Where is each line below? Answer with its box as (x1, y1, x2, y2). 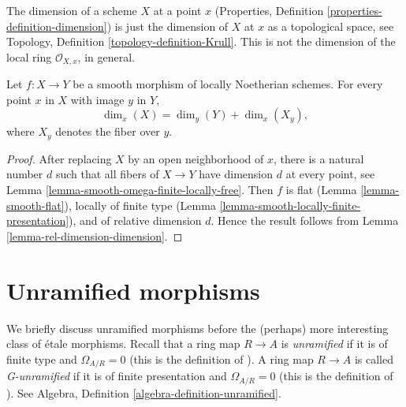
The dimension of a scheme (6, 2, 137, 18)
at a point (153, 2, 202, 18)
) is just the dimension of (106, 17, 229, 34)
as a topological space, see (267, 17, 394, 34)
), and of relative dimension (69, 212, 202, 229)
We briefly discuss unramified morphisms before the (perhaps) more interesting (6, 319, 389, 336)
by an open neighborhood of (128, 150, 264, 166)
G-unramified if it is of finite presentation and (6, 368, 227, 384)
